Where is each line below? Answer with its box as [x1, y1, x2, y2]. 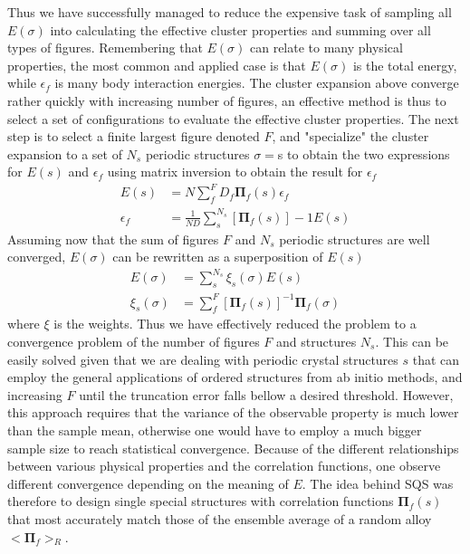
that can [412, 349, 460, 368]
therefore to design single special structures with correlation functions [7, 492, 394, 511]
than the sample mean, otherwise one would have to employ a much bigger [7, 421, 422, 439]
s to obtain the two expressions [277, 144, 450, 163]
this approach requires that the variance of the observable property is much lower [7, 403, 459, 422]
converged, [7, 247, 66, 266]
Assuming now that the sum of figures [7, 229, 219, 248]
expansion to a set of [7, 144, 122, 163]
